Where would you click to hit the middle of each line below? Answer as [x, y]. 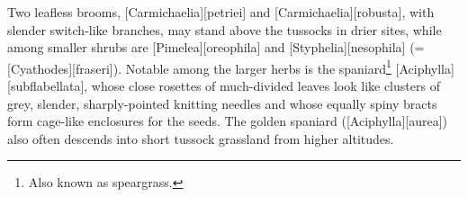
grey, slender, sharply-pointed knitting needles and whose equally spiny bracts [222, 103]
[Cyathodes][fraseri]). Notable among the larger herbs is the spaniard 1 [199, 67]
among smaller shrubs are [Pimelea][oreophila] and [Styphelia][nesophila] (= [216, 47]
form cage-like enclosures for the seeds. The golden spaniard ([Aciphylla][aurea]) [228, 121]
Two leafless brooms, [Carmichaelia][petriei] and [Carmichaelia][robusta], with [221, 12]
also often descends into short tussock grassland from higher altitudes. [201, 138]
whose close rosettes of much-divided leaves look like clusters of [265, 86]
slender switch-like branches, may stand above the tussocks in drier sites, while [225, 29]
